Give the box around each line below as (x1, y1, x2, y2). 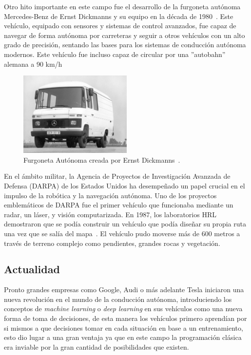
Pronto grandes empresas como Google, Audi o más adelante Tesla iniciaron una (4, 284, 244, 295)
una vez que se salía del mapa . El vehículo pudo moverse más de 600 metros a (4, 228, 240, 238)
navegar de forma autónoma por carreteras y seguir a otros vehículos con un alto (4, 30, 245, 40)
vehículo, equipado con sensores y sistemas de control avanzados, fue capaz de (4, 20, 236, 31)
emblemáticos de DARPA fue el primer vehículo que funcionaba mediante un (4, 200, 233, 210)
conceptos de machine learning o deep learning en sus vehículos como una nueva (4, 303, 243, 314)
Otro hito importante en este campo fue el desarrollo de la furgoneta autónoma (4, 1, 241, 11)
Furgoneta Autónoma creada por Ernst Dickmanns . (23, 154, 180, 165)
